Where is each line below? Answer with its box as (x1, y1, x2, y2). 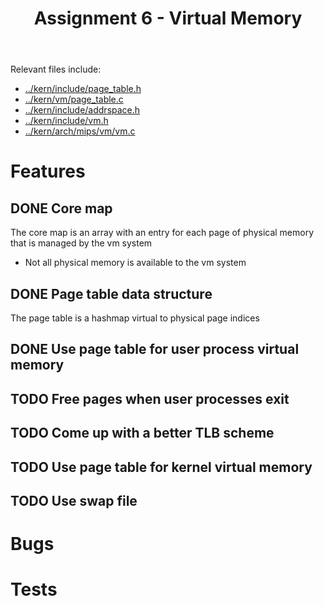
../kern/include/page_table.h (24, 83, 142, 95)
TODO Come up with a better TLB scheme (10, 425, 275, 442)
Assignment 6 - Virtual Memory (33, 7, 303, 30)
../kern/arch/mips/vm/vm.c (24, 125, 136, 137)
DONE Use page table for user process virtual (10, 341, 300, 358)
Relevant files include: (10, 63, 102, 76)
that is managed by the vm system (10, 237, 153, 249)
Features (10, 160, 86, 183)
